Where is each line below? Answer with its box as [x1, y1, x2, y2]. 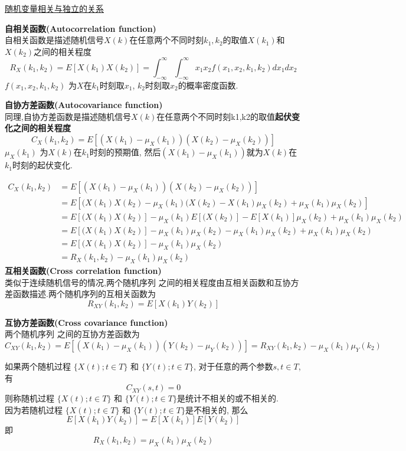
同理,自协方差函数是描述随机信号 [5, 110, 131, 122]
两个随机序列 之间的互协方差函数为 [5, 328, 140, 340]
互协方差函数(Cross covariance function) [5, 316, 168, 328]
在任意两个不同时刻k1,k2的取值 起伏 [156, 110, 292, 122]
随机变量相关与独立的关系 [5, 2, 104, 14]
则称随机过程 [5, 392, 54, 404]
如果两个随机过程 [5, 360, 71, 372]
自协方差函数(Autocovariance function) [5, 99, 163, 111]
